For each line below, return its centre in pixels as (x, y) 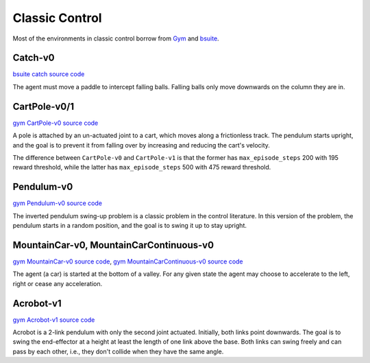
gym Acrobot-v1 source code (54, 320)
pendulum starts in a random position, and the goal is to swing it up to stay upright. (129, 225)
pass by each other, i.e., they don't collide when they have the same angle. (118, 351)
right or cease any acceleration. (58, 283)
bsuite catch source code (49, 74)
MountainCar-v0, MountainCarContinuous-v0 (113, 245)
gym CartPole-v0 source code (56, 123)
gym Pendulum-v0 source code (58, 203)
